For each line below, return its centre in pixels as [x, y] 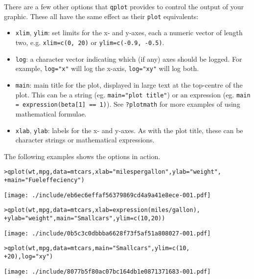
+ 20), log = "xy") [29, 256]
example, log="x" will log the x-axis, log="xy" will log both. [107, 68]
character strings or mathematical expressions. [85, 140]
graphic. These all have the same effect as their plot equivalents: [101, 16]
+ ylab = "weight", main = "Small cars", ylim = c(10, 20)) [85, 218]
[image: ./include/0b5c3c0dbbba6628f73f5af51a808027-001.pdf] [107, 233]
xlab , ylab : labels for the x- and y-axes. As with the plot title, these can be [129, 130]
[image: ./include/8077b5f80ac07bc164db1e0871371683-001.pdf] [107, 271]
